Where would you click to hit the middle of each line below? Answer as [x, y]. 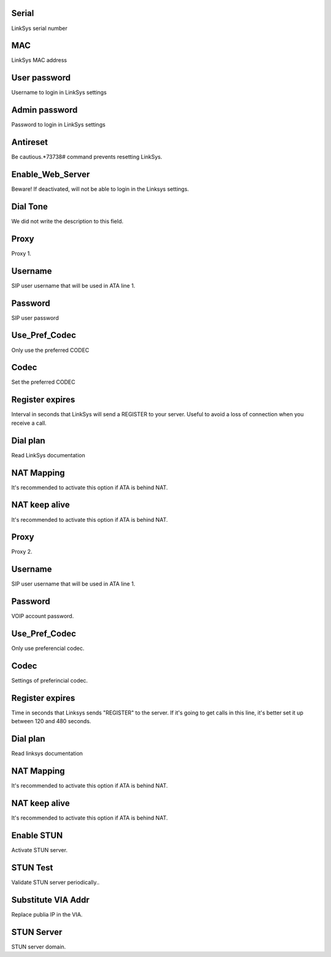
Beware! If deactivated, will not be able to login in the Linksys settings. [100, 189]
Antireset [30, 142]
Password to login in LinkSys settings [58, 125]
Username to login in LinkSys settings [59, 93]
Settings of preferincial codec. [50, 681]
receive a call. [29, 423]
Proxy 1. [21, 253]
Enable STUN [37, 835]
